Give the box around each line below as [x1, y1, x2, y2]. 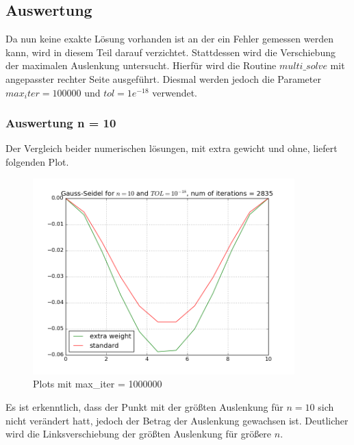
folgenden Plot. [5, 154, 69, 168]
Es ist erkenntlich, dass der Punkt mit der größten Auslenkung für [5, 399, 283, 414]
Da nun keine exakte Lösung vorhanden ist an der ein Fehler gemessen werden [5, 31, 333, 46]
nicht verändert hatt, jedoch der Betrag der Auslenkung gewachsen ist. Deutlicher [5, 413, 349, 427]
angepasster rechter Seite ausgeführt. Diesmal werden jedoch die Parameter [5, 71, 321, 86]
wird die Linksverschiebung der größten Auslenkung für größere [5, 427, 272, 441]
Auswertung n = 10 [5, 114, 116, 131]
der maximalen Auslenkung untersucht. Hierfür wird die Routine [5, 58, 277, 73]
